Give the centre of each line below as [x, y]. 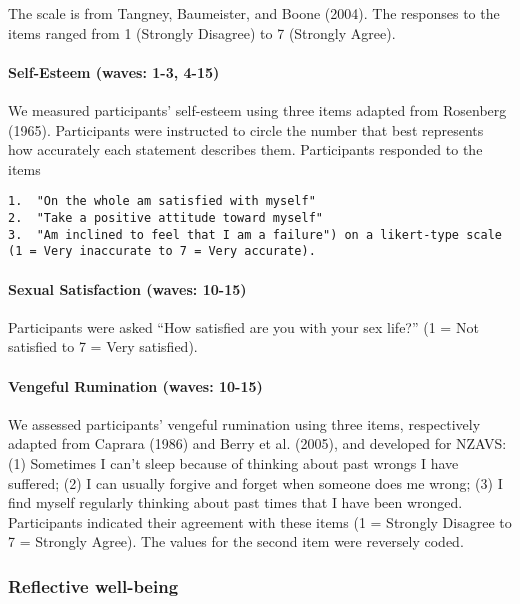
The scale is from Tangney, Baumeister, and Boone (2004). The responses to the [254, 13]
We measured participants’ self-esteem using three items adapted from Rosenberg [257, 109]
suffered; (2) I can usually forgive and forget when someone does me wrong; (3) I [255, 482]
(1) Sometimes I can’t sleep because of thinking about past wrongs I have [233, 462]
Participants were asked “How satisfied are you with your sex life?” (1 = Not [243, 326]
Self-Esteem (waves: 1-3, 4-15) [114, 71]
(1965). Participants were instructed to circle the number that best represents [246, 129]
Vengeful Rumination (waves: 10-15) [135, 385]
